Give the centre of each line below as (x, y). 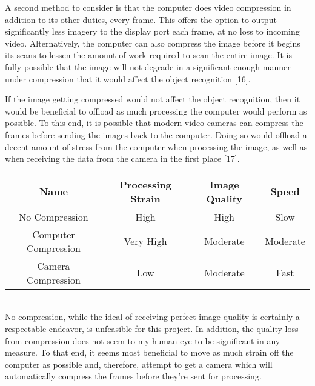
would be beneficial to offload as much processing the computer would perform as (156, 111)
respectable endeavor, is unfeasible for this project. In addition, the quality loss (152, 328)
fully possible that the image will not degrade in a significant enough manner (148, 66)
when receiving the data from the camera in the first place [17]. (122, 158)
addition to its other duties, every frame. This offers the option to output (141, 19)
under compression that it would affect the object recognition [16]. (128, 78)
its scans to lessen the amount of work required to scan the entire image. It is (148, 55)
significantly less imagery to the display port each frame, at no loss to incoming (152, 31)
